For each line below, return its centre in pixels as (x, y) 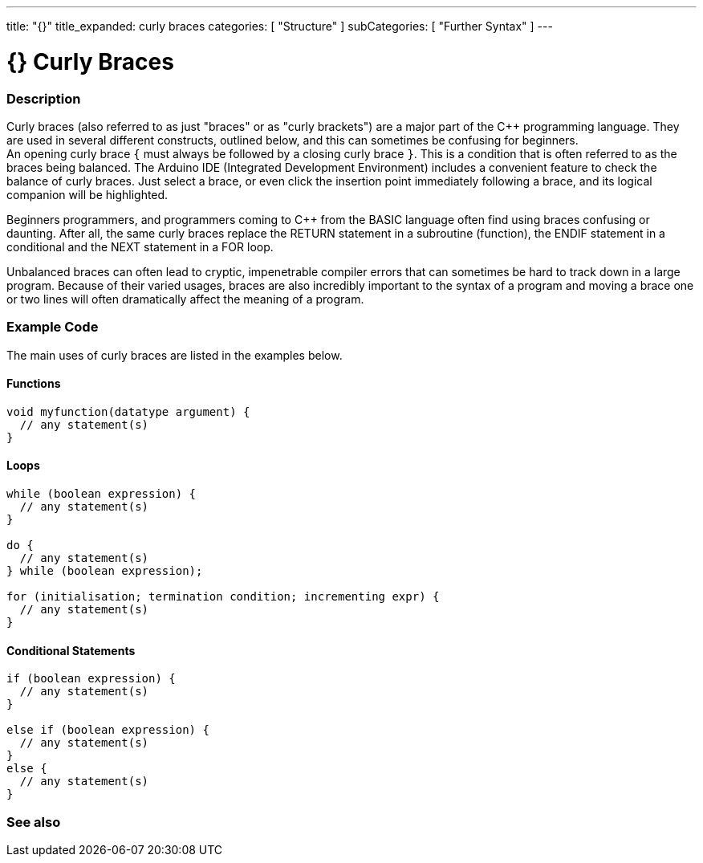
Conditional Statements (71, 650)
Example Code (53, 327)
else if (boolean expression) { (108, 730)
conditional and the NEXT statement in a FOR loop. (140, 246)
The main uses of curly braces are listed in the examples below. (175, 355)
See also (34, 822)
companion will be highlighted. (87, 194)
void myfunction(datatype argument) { (128, 411)
